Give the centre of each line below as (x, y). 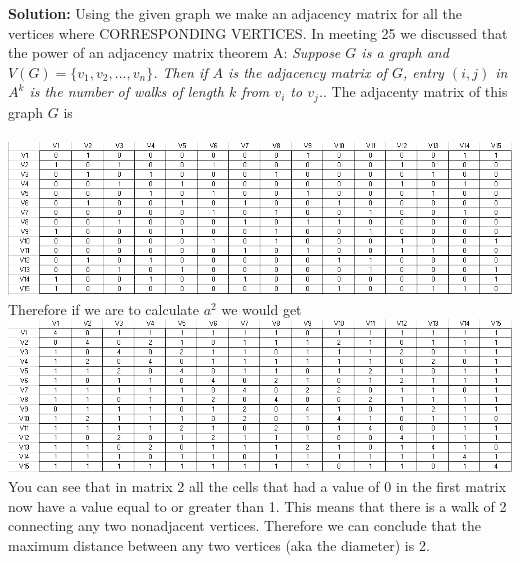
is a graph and (405, 52)
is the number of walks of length (126, 91)
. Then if (180, 71)
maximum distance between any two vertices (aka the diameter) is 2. (219, 544)
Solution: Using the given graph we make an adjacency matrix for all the (235, 13)
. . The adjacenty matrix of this (413, 91)
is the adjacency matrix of (307, 71)
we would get (261, 308)
